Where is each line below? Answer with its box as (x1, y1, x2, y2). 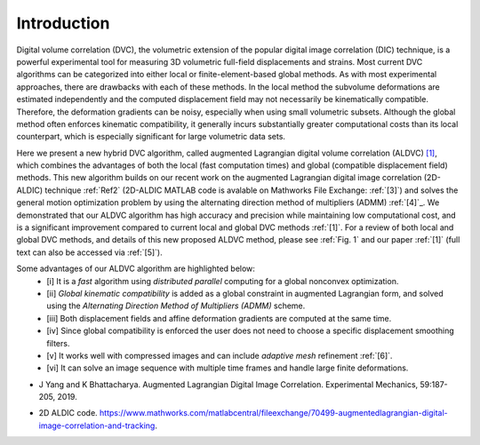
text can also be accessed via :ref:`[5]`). (16, 247, 164, 258)
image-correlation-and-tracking (38, 420, 156, 431)
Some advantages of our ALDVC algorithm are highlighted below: (16, 263, 255, 274)
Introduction (16, 13, 110, 33)
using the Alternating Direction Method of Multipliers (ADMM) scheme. (46, 300, 306, 311)
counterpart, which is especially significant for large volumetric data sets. (16, 131, 286, 142)
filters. (46, 338, 70, 348)
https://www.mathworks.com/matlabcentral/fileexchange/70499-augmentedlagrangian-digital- (99, 408, 448, 418)
